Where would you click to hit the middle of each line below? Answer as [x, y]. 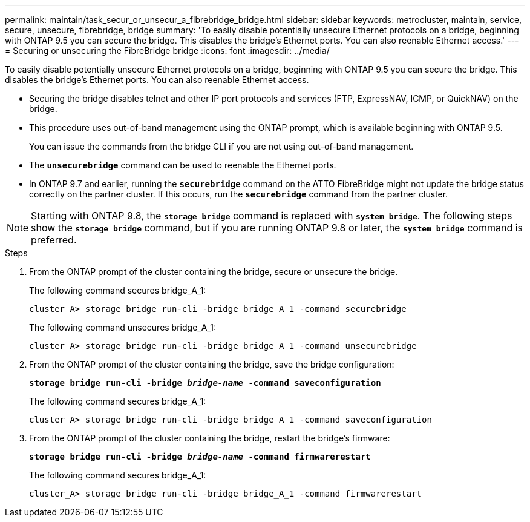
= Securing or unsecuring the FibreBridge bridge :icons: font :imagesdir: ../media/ [167, 51]
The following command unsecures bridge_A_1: [123, 327]
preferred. [54, 240]
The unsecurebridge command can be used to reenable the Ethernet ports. [183, 165]
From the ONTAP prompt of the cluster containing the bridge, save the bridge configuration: [212, 364]
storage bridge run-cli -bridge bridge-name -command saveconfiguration [205, 383]
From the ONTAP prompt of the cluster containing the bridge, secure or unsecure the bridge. [214, 272]
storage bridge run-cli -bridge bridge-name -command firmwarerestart [200, 457]
